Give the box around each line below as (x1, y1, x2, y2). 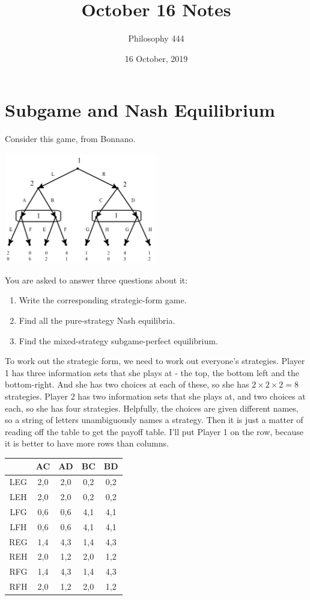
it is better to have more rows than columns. (5, 437, 169, 450)
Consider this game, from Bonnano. (5, 132, 136, 145)
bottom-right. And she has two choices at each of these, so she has (5, 378, 249, 391)
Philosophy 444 (128, 32, 184, 45)
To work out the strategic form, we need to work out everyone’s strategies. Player (5, 354, 305, 367)
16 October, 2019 (124, 52, 188, 64)
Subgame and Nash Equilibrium (5, 97, 275, 122)
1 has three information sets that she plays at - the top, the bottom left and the (5, 366, 300, 379)
